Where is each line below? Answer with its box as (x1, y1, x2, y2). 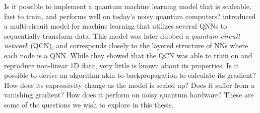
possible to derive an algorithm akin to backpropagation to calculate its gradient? (4, 70, 256, 80)
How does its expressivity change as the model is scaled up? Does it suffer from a (4, 79, 255, 90)
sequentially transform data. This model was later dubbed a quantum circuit (4, 30, 240, 41)
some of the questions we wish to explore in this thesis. (4, 99, 174, 109)
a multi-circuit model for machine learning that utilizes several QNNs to (4, 21, 227, 31)
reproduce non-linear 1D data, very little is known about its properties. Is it (4, 60, 239, 70)
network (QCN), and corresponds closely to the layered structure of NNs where (4, 40, 248, 51)
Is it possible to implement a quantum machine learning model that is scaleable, (4, 1, 251, 11)
